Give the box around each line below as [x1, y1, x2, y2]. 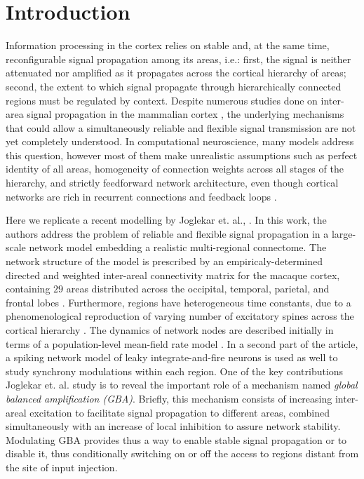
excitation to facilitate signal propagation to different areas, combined [29, 405, 330, 419]
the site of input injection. [6, 459, 118, 474]
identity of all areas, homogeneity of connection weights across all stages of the [6, 161, 344, 176]
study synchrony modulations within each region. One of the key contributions [6, 363, 344, 378]
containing [6, 281, 50, 296]
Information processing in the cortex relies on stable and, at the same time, [6, 38, 330, 53]
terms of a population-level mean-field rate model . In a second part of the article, [6, 336, 358, 351]
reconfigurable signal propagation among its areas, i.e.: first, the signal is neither [6, 51, 351, 66]
